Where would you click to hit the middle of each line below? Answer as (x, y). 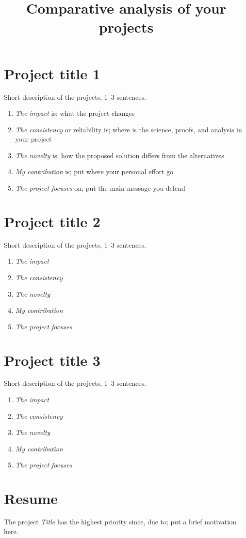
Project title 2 (52, 221)
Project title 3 (52, 360)
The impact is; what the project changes (75, 113)
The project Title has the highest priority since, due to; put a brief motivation (120, 522)
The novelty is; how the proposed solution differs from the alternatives (120, 155)
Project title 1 (52, 73)
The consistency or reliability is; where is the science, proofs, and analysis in (129, 129)
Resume (31, 498)
